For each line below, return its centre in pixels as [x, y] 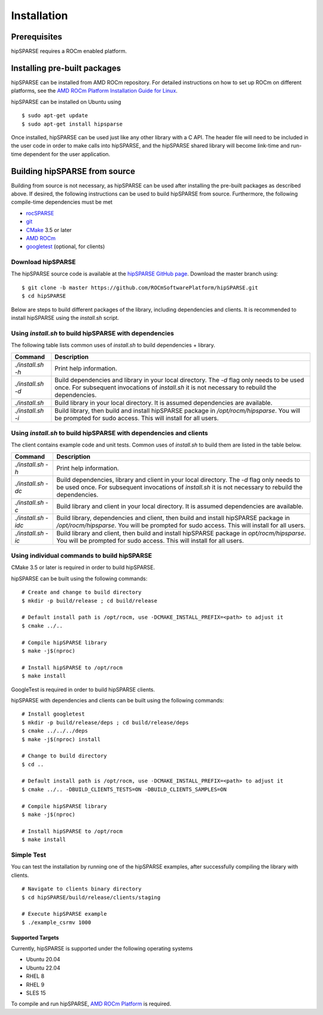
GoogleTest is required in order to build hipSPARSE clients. [83, 689]
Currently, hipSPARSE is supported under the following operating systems [102, 949]
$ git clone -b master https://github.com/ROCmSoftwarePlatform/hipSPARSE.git [140, 288]
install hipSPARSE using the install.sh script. [65, 318]
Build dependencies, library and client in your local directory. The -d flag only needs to [178, 479]
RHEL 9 [35, 985]
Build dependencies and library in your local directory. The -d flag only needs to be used [179, 380]
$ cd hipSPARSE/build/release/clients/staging [91, 897]
